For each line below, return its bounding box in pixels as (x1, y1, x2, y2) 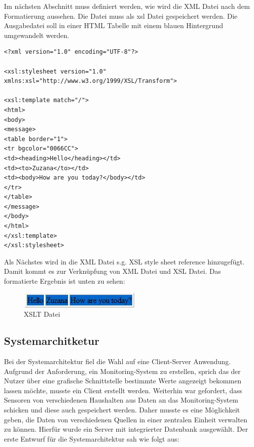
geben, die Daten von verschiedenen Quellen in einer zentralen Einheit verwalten (4, 414, 248, 424)
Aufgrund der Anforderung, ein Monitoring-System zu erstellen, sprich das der (4, 366, 241, 376)
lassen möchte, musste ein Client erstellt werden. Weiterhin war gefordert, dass (4, 385, 242, 395)
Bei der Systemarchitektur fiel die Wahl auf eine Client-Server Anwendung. (4, 356, 231, 367)
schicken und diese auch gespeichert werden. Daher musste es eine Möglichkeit (4, 404, 240, 414)
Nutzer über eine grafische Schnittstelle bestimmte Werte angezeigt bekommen (4, 375, 242, 386)
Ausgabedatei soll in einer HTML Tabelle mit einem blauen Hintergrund (4, 20, 223, 31)
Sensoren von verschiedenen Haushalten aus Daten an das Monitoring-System (4, 395, 238, 405)
